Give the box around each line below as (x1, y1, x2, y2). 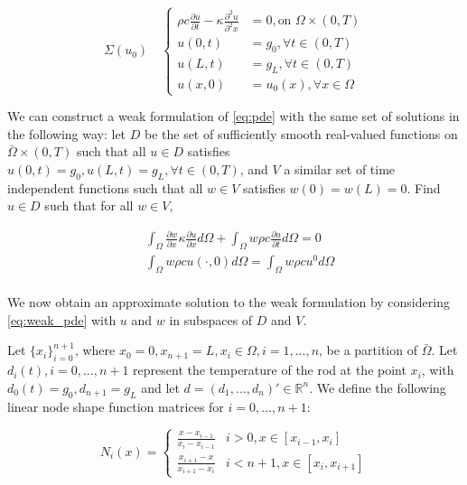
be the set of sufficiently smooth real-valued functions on (144, 124, 458, 143)
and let (141, 378, 180, 396)
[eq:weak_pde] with (7, 310, 117, 329)
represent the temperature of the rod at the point (133, 360, 406, 379)
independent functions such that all (7, 178, 203, 197)
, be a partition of (319, 340, 417, 359)
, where (74, 340, 116, 359)
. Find (406, 178, 441, 197)
